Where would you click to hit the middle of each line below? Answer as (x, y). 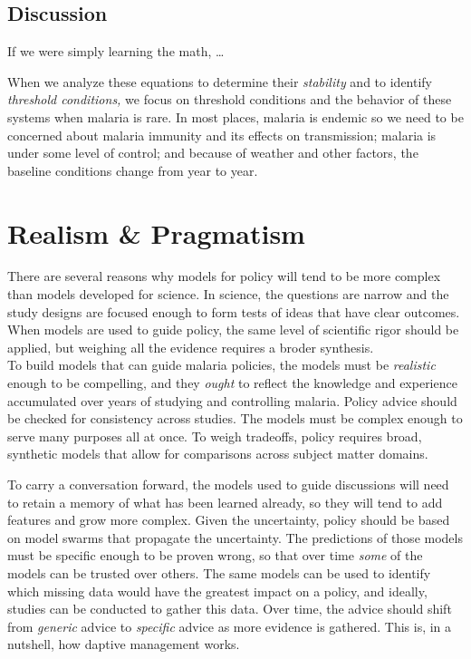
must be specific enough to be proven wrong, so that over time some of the (215, 555)
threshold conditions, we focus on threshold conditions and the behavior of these (230, 99)
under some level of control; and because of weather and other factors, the (213, 153)
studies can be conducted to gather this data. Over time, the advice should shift (230, 609)
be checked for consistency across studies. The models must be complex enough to (235, 418)
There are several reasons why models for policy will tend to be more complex (224, 276)
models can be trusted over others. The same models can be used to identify (219, 572)
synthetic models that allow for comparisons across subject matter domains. (218, 454)
